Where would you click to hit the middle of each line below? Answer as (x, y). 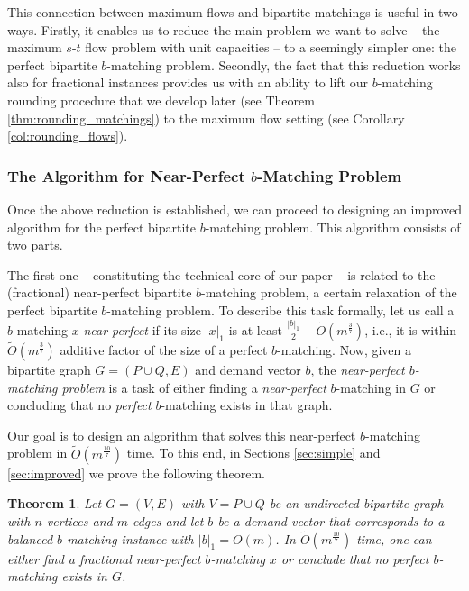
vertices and (79, 520)
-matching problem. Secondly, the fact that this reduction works (284, 64)
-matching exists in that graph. (247, 405)
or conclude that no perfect (355, 558)
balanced (30, 538)
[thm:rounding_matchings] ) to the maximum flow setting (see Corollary (206, 118)
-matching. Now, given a (344, 350)
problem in (37, 453)
